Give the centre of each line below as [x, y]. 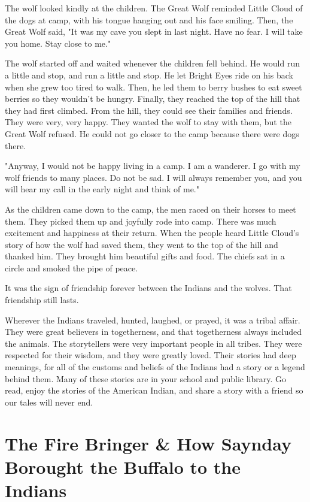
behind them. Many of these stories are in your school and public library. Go [146, 378]
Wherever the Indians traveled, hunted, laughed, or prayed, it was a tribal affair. [153, 320]
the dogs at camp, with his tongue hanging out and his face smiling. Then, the [149, 19]
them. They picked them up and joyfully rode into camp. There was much [141, 221]
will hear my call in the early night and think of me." [102, 189]
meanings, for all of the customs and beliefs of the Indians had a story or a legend [155, 367]
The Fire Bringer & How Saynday [148, 443]
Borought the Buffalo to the [123, 466]
